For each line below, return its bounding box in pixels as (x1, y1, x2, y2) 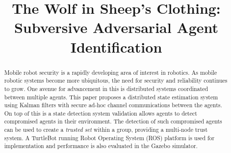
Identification (70, 36, 162, 57)
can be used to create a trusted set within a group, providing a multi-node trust (4, 125, 208, 134)
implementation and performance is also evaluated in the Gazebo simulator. (4, 142, 198, 150)
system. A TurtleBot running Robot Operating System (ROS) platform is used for (4, 133, 215, 142)
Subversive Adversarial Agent (14, 17, 219, 37)
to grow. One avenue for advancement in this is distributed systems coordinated (4, 84, 208, 92)
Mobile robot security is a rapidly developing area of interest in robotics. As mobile (4, 68, 217, 76)
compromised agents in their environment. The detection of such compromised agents (4, 117, 222, 125)
